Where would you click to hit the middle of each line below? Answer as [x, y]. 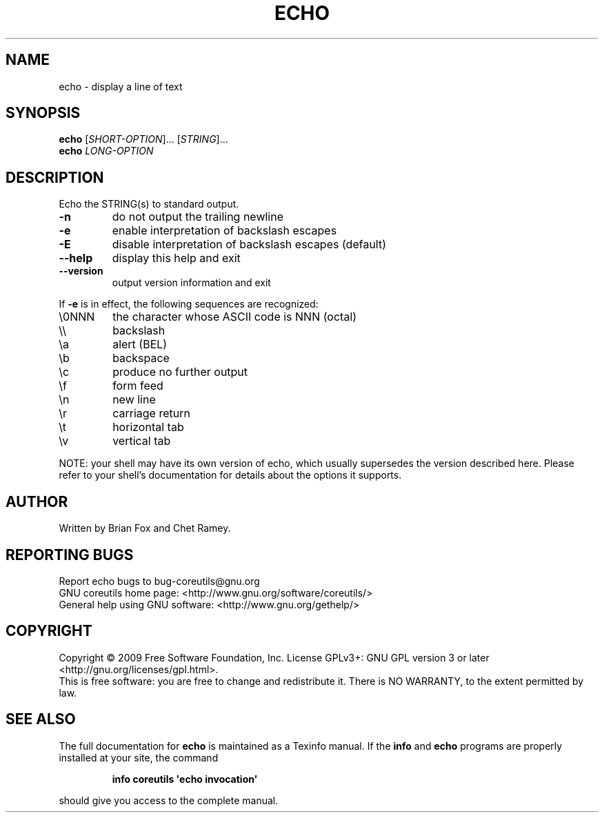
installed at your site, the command [139, 757]
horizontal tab [148, 427]
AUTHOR [37, 501]
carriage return [151, 413]
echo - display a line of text [121, 86]
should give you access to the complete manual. [169, 800]
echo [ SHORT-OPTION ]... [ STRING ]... [143, 139]
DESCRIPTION [55, 177]
